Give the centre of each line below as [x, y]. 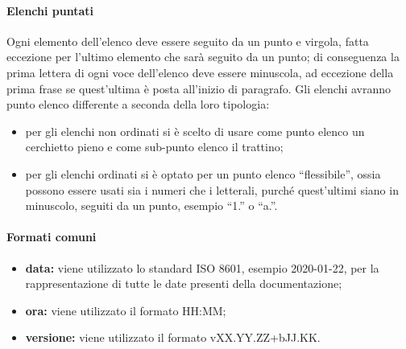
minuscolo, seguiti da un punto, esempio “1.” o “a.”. [151, 205]
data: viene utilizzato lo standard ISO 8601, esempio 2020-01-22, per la [202, 267]
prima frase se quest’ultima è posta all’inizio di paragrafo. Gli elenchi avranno [199, 88]
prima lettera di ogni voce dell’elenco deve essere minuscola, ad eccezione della [200, 72]
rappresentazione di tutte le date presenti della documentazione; [184, 283]
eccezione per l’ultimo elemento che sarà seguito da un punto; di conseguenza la [203, 57]
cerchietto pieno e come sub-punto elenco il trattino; [154, 147]
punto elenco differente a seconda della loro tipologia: [138, 104]
